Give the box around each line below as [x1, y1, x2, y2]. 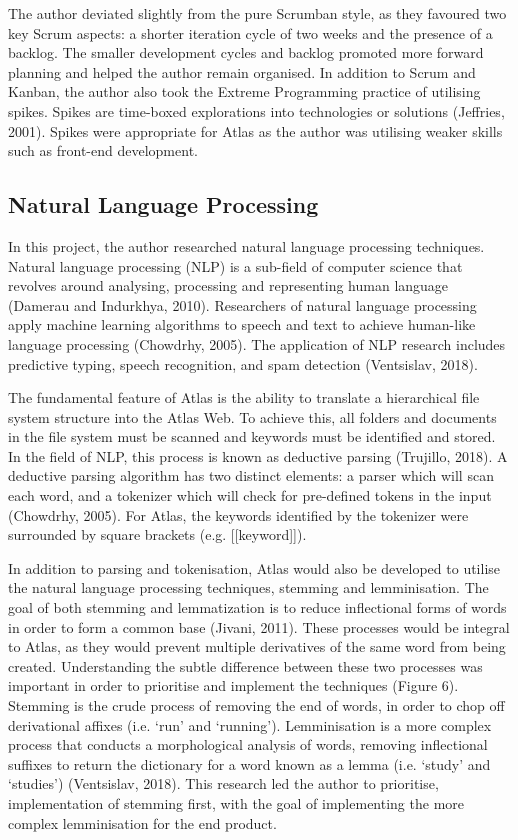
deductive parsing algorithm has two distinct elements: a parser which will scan [8, 465, 494, 486]
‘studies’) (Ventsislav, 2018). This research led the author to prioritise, [8, 773, 439, 794]
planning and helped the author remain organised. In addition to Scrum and [8, 61, 476, 82]
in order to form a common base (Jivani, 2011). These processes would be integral [8, 616, 510, 637]
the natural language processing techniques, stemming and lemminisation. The [8, 577, 489, 598]
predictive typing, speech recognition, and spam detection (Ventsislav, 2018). [8, 353, 478, 374]
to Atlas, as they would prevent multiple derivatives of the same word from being [8, 636, 506, 657]
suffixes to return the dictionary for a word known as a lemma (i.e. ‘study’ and [8, 753, 491, 774]
